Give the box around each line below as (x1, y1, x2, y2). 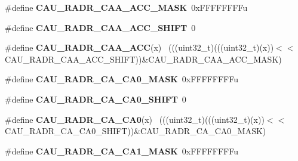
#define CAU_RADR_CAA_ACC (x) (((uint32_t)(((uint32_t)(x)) (5, 41, 274, 54)
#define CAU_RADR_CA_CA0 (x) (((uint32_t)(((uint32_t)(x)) (5, 113, 265, 125)
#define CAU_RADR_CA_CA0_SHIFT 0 (5, 92, 186, 105)
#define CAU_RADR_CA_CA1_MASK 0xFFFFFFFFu (5, 144, 239, 157)
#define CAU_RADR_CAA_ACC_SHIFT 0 (5, 21, 196, 33)
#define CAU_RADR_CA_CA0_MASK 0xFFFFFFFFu (5, 73, 239, 85)
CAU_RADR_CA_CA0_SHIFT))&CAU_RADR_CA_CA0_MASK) (5, 125, 266, 137)
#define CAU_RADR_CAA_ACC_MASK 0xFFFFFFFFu (5, 1, 248, 13)
